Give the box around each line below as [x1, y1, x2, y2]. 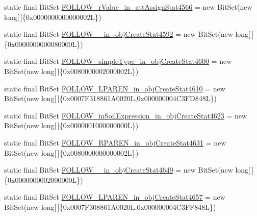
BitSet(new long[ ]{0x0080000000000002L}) [4, 147, 139, 158]
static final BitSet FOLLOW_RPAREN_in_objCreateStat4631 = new [4, 137, 226, 148]
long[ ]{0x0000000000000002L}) [4, 11, 101, 22]
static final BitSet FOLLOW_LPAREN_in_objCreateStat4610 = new [4, 83, 225, 93]
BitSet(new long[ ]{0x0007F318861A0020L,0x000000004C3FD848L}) [4, 93, 217, 104]
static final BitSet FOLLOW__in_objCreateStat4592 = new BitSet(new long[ [4, 29, 250, 39]
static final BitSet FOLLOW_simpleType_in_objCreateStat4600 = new [4, 56, 232, 66]
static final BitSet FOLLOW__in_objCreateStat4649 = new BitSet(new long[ [4, 164, 250, 175]
